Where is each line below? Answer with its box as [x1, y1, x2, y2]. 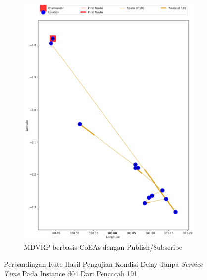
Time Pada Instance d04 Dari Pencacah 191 [4, 268, 138, 279]
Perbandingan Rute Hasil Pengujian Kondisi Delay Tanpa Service [4, 258, 203, 269]
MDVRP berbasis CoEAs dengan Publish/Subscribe [24, 242, 182, 252]
